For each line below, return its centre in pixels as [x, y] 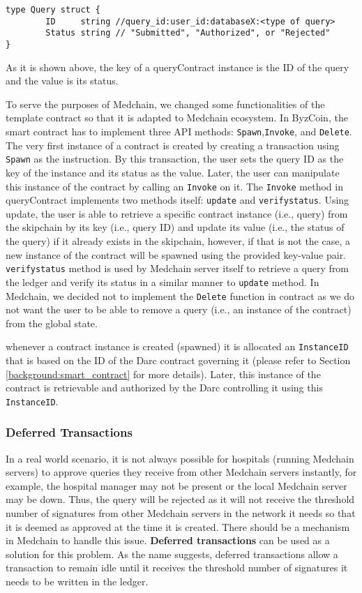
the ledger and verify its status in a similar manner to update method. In [163, 282]
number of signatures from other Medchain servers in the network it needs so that [181, 513]
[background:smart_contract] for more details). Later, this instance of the [163, 374]
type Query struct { [53, 10]
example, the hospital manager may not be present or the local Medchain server [176, 485]
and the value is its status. [62, 81]
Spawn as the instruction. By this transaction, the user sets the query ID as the [175, 159]
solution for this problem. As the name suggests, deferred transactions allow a [172, 554]
